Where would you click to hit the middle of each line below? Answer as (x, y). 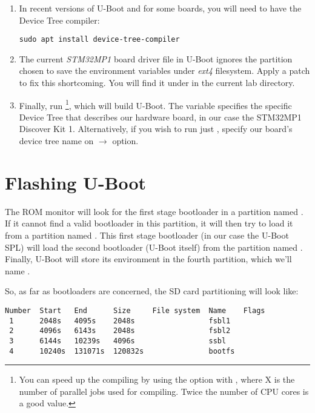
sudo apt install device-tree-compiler (99, 40)
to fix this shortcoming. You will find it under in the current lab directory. (157, 83)
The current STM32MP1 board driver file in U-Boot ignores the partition (156, 58)
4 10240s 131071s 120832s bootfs (122, 351)
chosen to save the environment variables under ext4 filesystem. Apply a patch (164, 71)
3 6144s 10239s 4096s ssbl (118, 341)
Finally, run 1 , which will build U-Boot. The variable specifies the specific (155, 104)
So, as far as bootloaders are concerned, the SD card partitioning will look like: (152, 291)
